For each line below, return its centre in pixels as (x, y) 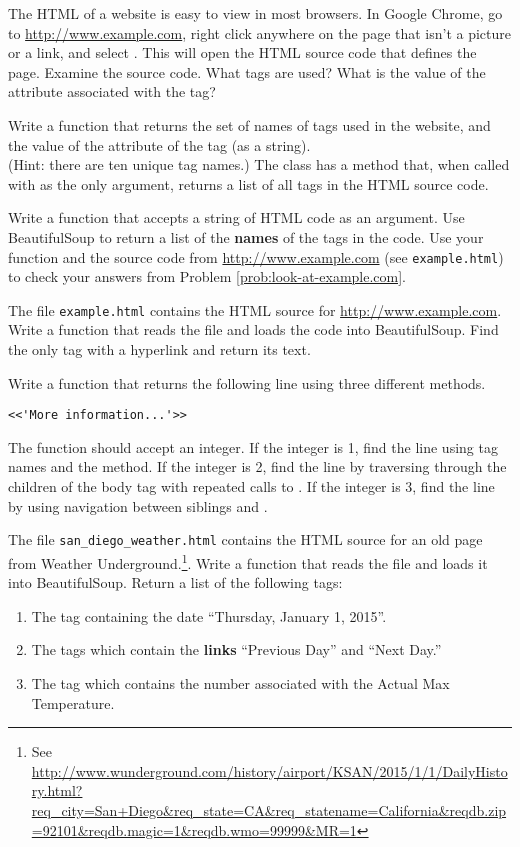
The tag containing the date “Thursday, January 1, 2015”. (209, 615)
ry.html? (57, 790)
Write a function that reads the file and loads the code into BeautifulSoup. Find (253, 329)
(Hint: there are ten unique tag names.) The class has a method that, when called (259, 164)
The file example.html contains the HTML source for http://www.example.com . (255, 309)
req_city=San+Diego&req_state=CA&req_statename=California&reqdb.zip (269, 809)
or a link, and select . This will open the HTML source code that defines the (242, 52)
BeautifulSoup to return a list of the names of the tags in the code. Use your (246, 236)
